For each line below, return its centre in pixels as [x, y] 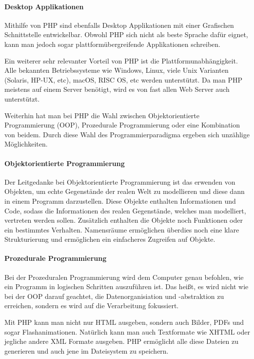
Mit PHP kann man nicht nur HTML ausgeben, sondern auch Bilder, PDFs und [124, 322]
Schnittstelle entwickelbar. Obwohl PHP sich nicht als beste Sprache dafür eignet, [126, 34]
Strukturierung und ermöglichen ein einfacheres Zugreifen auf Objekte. [110, 239]
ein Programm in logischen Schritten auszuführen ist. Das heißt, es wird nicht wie [127, 286]
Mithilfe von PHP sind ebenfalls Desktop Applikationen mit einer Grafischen [119, 25]
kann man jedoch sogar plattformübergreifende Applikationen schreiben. [112, 44]
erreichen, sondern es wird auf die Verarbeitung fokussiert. [92, 306]
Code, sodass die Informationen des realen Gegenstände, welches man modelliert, [125, 210]
